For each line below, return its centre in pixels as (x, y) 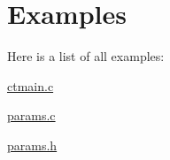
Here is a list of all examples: (86, 56)
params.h (32, 145)
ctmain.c (31, 85)
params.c (31, 115)
